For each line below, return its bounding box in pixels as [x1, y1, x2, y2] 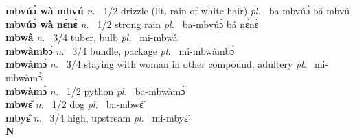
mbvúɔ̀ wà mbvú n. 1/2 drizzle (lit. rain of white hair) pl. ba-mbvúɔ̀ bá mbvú [5, 3, 350, 17]
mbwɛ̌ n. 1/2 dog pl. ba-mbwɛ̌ [5, 97, 144, 111]
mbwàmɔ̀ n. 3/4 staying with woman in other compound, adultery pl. [5, 57, 307, 71]
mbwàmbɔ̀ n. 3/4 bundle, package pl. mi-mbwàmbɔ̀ [5, 43, 235, 57]
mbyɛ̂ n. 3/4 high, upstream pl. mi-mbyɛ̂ [5, 110, 188, 124]
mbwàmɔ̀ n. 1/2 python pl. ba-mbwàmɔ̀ [5, 83, 185, 98]
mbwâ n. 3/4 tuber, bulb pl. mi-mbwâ [5, 30, 178, 44]
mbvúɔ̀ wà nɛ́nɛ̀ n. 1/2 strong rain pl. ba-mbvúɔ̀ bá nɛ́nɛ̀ [5, 16, 259, 31]
